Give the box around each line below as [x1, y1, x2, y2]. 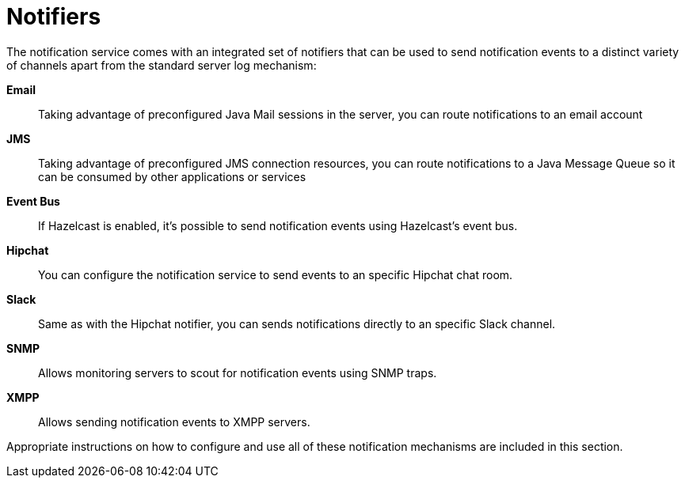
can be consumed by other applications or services [38, 169, 306, 183]
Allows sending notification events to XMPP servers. [38, 414, 310, 429]
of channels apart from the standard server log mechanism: [6, 58, 317, 72]
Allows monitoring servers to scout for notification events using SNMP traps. [38, 365, 437, 380]
